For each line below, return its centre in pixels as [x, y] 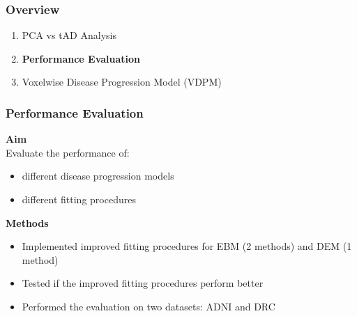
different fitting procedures [79, 199]
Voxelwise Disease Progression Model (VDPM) [122, 82]
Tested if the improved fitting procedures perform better [143, 283]
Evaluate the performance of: [68, 152]
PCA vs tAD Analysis [69, 35]
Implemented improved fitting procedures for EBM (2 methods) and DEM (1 [187, 246]
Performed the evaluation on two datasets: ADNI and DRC [149, 306]
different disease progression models [98, 176]
